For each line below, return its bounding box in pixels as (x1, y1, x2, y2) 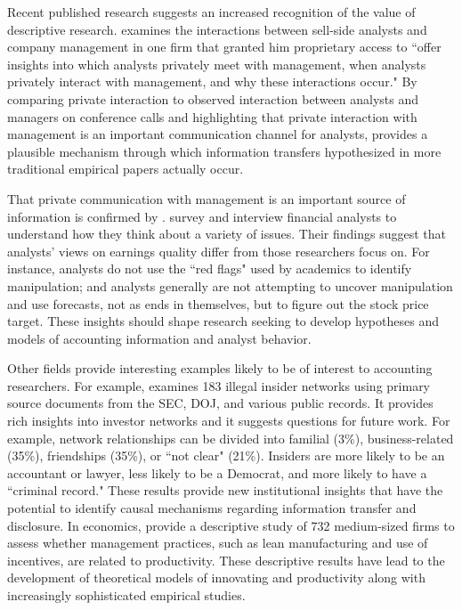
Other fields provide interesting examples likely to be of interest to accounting (7, 359, 433, 378)
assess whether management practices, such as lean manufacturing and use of (7, 533, 428, 552)
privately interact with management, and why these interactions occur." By (7, 72, 417, 91)
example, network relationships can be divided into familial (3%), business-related (7, 428, 454, 447)
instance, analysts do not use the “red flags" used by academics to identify (7, 259, 412, 278)
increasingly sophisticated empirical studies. (7, 586, 246, 604)
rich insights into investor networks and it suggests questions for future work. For (7, 411, 450, 430)
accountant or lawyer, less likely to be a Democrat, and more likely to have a (7, 463, 427, 482)
